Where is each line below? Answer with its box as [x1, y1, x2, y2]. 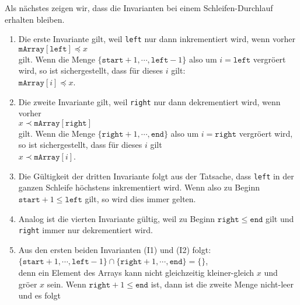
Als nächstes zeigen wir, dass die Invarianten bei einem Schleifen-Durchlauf [5, 2, 273, 13]
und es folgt [18, 289, 61, 301]
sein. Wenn [47, 278, 86, 290]
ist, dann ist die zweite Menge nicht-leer [151, 278, 294, 290]
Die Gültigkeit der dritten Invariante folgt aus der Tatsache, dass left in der [18, 169, 294, 182]
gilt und [266, 212, 294, 224]
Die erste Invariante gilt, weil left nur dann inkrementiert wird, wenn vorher [18, 33, 295, 45]
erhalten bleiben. [5, 13, 65, 25]
